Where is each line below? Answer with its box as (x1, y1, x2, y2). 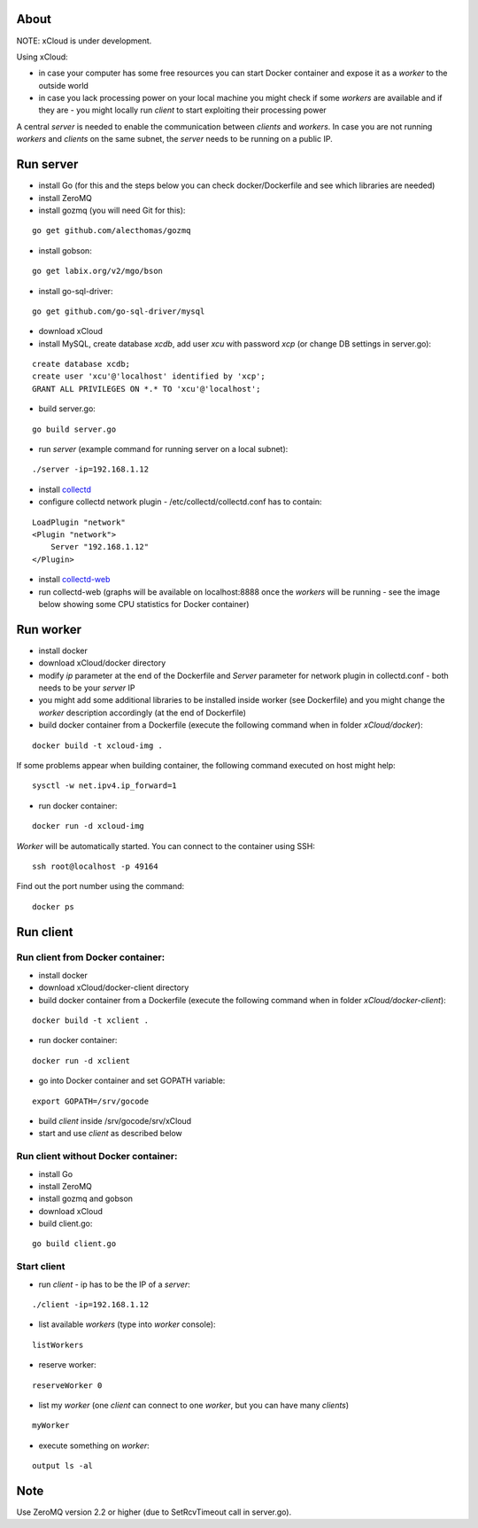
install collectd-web (38, 574, 111, 585)
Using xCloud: (16, 51, 68, 62)
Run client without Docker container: (16, 1150, 178, 1163)
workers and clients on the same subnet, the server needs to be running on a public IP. (16, 134, 333, 144)
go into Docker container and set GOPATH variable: (38, 1075, 226, 1086)
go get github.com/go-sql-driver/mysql (32, 306, 205, 316)
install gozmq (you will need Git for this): (38, 205, 186, 215)
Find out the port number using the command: (16, 881, 185, 892)
